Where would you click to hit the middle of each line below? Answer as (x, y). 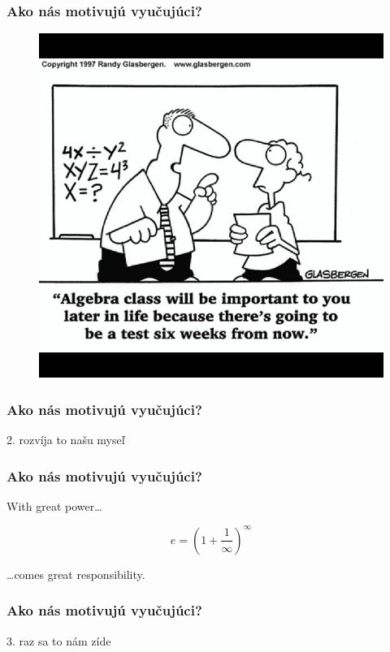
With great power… (54, 505)
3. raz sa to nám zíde (59, 640)
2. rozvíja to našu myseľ (66, 440)
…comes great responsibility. (76, 574)
